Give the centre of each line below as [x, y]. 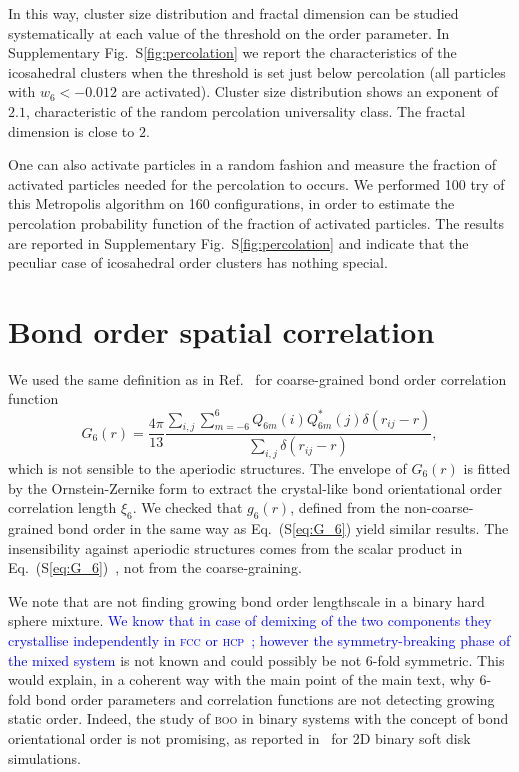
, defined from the [345, 507]
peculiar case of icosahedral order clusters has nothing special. [198, 262]
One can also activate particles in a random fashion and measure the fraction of [252, 164]
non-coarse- [439, 507]
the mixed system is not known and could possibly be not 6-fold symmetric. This [256, 659]
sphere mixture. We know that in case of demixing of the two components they [250, 620]
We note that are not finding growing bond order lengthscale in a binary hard [246, 600]
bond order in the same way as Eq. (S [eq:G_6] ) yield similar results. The [283, 527]
